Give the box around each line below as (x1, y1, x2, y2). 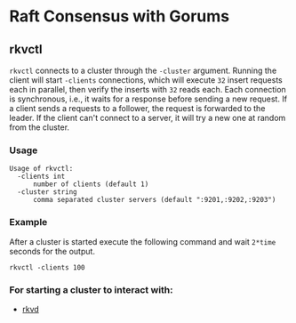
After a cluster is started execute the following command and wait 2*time (9, 236, 276, 246)
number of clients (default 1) (32, 180, 149, 189)
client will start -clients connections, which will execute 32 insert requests (9, 75, 283, 85)
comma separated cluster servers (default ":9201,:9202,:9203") (32, 196, 276, 205)
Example (9, 216, 48, 229)
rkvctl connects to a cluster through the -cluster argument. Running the (9, 65, 277, 76)
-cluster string (17, 188, 77, 197)
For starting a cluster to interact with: (9, 283, 173, 295)
